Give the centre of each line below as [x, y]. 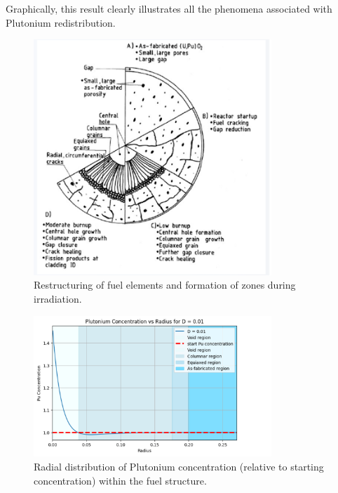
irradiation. [58, 299]
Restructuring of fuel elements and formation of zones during [165, 285]
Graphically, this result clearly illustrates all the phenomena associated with [169, 8]
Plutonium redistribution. [61, 22]
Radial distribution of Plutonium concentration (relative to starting [179, 466]
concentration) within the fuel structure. [120, 480]
